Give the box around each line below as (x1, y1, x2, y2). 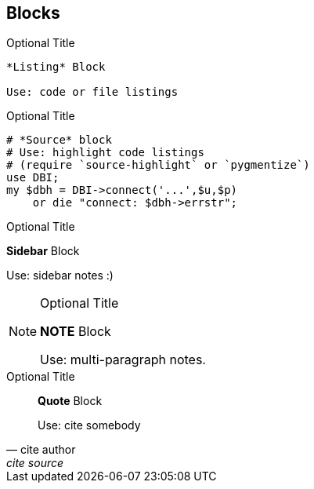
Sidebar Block (6, 244, 80, 258)
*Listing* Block (6, 60, 106, 74)
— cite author (6, 443, 76, 457)
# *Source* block (6, 133, 112, 147)
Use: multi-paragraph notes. (40, 352, 206, 368)
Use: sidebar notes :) (6, 268, 114, 283)
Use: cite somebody (38, 418, 141, 432)
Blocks (6, 3, 60, 23)
